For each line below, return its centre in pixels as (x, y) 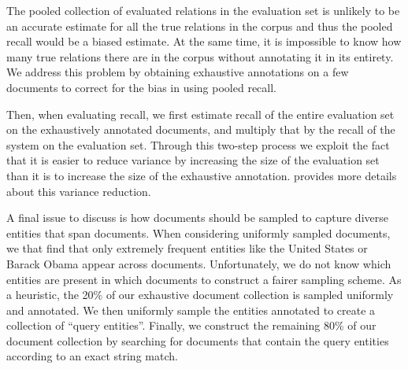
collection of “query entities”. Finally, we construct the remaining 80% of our (191, 325)
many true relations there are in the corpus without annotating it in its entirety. (200, 56)
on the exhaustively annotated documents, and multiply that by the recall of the (201, 129)
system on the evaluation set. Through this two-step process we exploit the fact (198, 144)
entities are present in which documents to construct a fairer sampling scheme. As (204, 279)
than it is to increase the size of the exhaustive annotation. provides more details (202, 175)
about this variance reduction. (79, 191)
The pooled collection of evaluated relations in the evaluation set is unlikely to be (203, 10)
